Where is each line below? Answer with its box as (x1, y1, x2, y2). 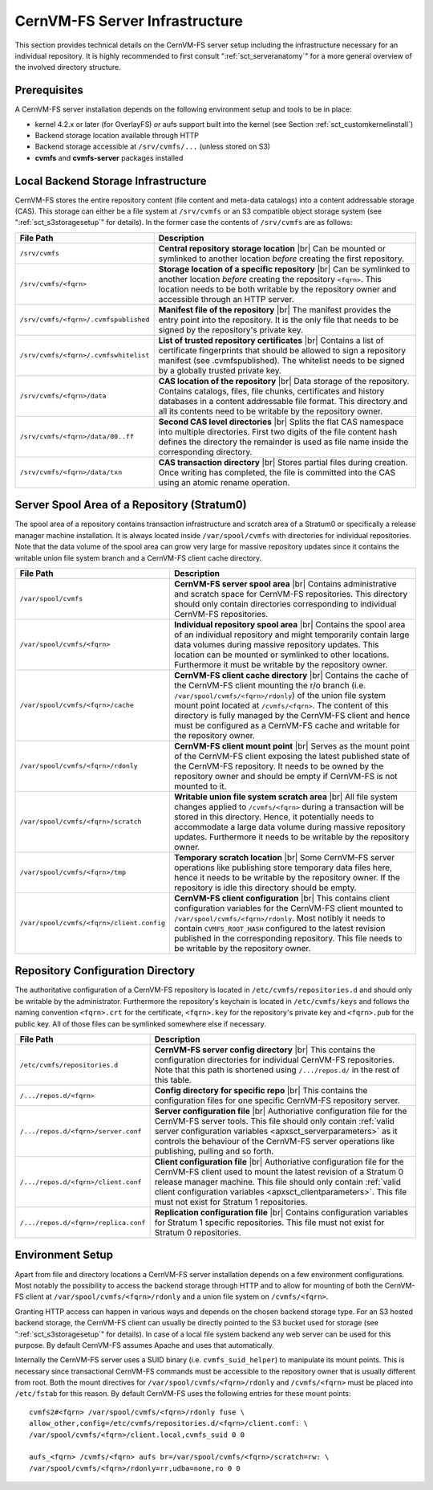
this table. (154, 1075, 192, 1086)
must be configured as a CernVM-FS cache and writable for (173, 720, 400, 731)
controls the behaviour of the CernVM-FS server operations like (154, 1136, 395, 1147)
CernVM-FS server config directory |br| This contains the (154, 1044, 376, 1055)
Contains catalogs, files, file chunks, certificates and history (158, 386, 385, 397)
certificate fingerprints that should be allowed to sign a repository (158, 345, 407, 356)
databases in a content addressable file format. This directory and (158, 395, 408, 406)
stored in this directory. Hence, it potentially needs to (173, 811, 374, 823)
